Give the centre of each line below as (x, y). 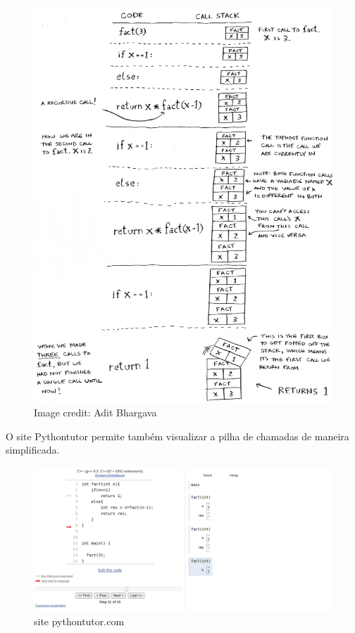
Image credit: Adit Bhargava (95, 413)
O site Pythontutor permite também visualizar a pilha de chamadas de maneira (177, 436)
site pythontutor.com (79, 621)
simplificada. (33, 450)
